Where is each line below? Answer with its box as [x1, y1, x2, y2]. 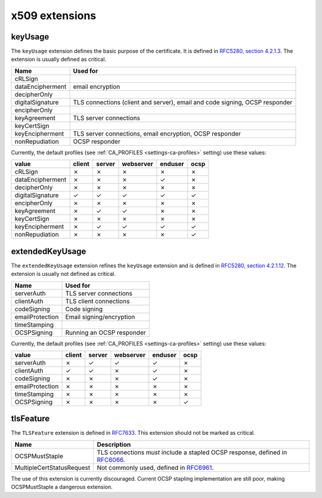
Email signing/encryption [65, 312, 135, 321]
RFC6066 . [97, 456, 125, 464]
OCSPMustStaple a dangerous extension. [11, 484, 113, 491]
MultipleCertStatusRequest [14, 463, 91, 472]
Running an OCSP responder [65, 328, 146, 337]
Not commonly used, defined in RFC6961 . [97, 463, 214, 472]
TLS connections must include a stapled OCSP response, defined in [97, 448, 287, 456]
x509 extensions [11, 9, 97, 22]
